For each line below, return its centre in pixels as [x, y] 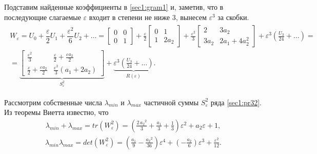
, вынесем [191, 17]
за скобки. [233, 17]
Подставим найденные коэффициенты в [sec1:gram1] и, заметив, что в [114, 7]
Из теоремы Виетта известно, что [56, 112]
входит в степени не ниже [130, 17]
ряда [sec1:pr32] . [236, 102]
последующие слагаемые [43, 17]
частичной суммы [171, 102]
